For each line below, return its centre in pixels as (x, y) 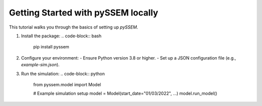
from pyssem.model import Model (67, 84)
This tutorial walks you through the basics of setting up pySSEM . (74, 27)
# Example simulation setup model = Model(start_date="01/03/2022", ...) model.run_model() (125, 93)
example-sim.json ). (41, 65)
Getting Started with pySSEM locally (84, 13)
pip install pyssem (51, 47)
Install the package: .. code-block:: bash (61, 36)
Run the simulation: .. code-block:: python (63, 74)
